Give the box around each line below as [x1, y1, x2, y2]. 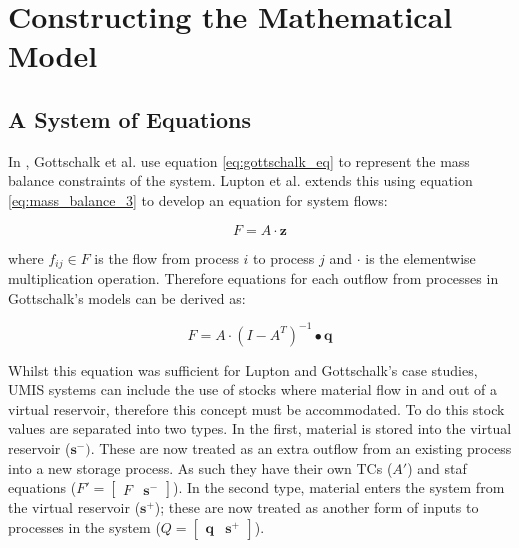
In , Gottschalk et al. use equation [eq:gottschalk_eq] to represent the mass [8, 150, 470, 171]
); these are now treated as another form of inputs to [154, 497, 479, 518]
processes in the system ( [8, 516, 161, 537]
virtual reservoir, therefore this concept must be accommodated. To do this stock [8, 398, 505, 419]
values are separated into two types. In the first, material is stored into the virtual [8, 418, 512, 439]
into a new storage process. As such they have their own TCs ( [8, 457, 393, 478]
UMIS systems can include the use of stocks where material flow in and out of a [8, 379, 497, 400]
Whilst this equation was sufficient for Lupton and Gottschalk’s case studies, [8, 359, 478, 380]
